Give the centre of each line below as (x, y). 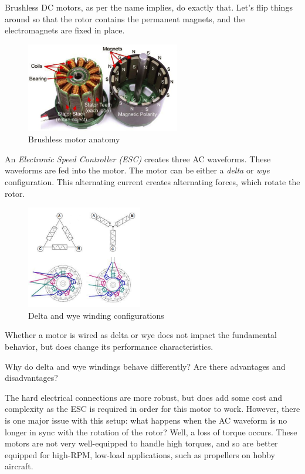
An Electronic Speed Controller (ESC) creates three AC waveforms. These (138, 158)
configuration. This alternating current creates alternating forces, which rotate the (152, 181)
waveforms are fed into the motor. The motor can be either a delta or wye (137, 170)
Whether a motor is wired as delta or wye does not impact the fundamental (141, 335)
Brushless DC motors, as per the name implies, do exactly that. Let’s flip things (149, 7)
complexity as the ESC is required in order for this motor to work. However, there (152, 409)
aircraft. (19, 466)
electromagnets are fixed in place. (65, 30)
